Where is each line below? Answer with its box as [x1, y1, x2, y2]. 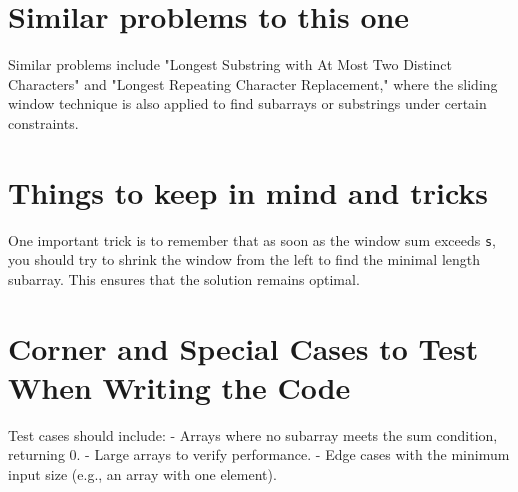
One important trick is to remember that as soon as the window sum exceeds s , [8, 229, 497, 250]
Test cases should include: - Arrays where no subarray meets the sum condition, [8, 424, 498, 445]
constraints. [8, 112, 79, 133]
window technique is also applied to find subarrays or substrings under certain [8, 93, 487, 114]
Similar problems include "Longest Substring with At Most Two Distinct [8, 54, 453, 75]
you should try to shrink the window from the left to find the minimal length [8, 249, 481, 270]
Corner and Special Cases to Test [8, 327, 479, 368]
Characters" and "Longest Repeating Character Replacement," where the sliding [8, 73, 498, 94]
